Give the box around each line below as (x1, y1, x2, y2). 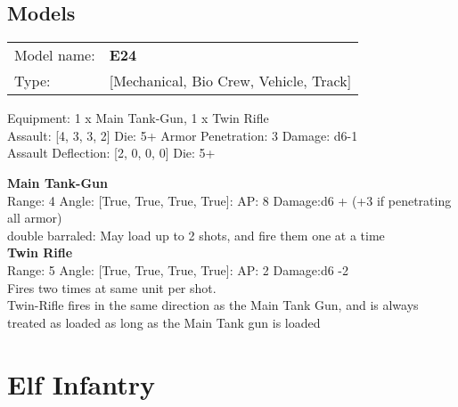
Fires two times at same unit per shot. (7, 278, 217, 297)
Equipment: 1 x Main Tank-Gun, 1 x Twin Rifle (7, 109, 269, 127)
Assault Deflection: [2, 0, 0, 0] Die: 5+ (7, 143, 216, 162)
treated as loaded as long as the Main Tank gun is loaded (7, 313, 321, 331)
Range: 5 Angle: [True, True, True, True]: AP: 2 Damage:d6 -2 (7, 260, 349, 279)
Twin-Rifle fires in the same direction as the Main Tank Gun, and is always (7, 296, 419, 314)
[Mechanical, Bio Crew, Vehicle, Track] (109, 70, 352, 92)
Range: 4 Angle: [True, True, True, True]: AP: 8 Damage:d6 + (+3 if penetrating (7, 191, 452, 209)
